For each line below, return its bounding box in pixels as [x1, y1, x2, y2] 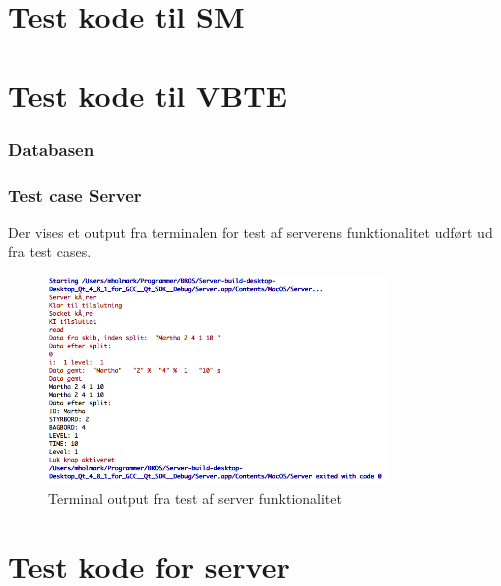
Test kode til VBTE [8, 74, 287, 115]
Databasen [8, 136, 95, 161]
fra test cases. [8, 241, 92, 262]
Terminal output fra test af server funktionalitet [48, 487, 342, 508]
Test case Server [8, 182, 142, 207]
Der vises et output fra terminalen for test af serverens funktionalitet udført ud [8, 221, 493, 242]
